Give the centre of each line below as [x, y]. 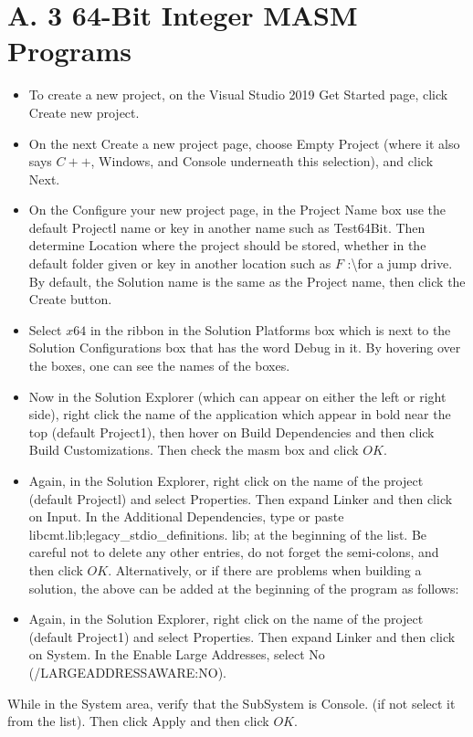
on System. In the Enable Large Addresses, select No [177, 654]
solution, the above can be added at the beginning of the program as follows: [244, 588]
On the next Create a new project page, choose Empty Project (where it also [244, 143]
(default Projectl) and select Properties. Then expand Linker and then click [241, 498]
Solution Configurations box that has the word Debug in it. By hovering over [245, 347]
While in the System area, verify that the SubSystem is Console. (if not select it [231, 703]
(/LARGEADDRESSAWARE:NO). [127, 672]
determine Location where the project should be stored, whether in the [227, 245]
